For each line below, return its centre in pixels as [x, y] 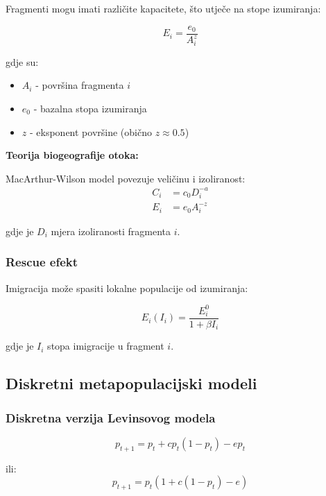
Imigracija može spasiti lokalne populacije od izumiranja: [127, 288]
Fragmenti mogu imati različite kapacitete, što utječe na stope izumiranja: [163, 8]
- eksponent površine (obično [91, 131]
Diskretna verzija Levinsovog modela [111, 417]
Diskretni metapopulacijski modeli [131, 383]
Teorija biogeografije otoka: [72, 155]
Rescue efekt [42, 262]
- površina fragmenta [80, 85]
